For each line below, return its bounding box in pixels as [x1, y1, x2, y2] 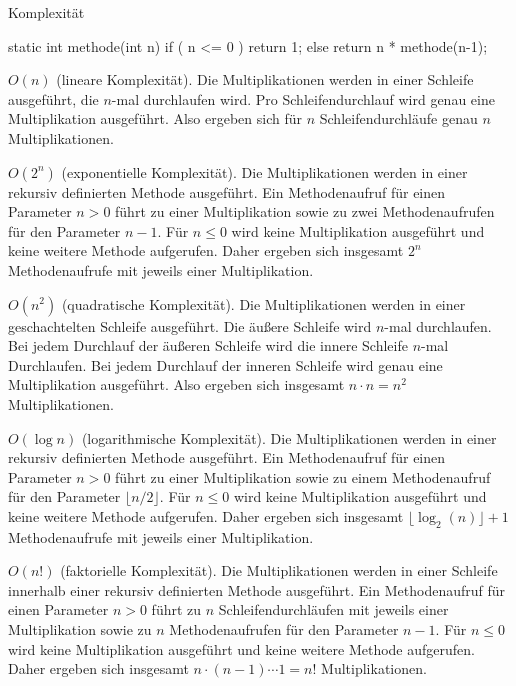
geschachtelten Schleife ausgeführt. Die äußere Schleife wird [8, 315, 372, 336]
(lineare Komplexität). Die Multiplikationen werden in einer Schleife [56, 69, 474, 90]
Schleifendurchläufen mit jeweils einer [218, 599, 449, 620]
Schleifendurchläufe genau [319, 108, 478, 129]
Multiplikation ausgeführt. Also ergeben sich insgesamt [8, 374, 345, 395]
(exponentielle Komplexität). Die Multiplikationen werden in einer [61, 161, 468, 182]
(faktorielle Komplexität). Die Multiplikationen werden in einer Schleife [60, 560, 498, 581]
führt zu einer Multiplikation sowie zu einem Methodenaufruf [115, 466, 491, 487]
